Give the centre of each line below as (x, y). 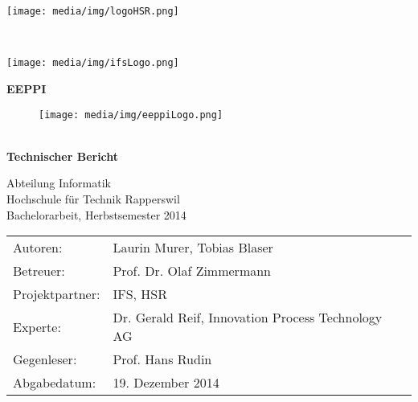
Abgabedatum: (55, 383)
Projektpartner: (57, 294)
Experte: (37, 326)
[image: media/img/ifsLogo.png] (93, 63)
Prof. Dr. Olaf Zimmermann (192, 271)
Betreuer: (39, 271)
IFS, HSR (140, 294)
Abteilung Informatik (59, 183)
